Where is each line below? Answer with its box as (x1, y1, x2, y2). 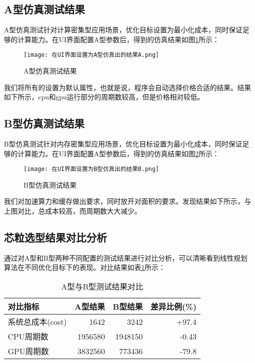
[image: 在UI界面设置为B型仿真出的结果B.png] (24, 166, 159, 173)
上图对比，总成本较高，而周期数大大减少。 (4, 206, 141, 216)
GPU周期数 (8, 345, 49, 357)
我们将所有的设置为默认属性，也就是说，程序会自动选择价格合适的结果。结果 (4, 82, 251, 92)
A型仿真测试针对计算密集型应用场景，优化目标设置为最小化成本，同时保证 (4, 24, 243, 35)
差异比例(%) (151, 301, 197, 313)
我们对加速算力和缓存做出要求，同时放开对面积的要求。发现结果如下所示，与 (4, 196, 251, 206)
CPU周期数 (8, 331, 49, 342)
